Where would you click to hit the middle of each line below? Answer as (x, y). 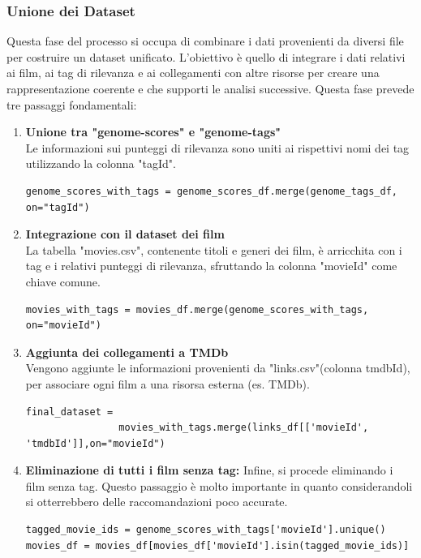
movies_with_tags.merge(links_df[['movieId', (244, 428)
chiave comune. (63, 281)
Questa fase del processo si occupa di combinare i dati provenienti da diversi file (205, 41)
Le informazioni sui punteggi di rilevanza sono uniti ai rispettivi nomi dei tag (217, 147)
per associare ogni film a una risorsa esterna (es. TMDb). (168, 383)
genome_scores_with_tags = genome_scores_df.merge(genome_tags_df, (211, 191)
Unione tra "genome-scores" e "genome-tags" (153, 132)
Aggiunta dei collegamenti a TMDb (127, 352)
